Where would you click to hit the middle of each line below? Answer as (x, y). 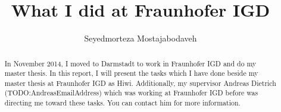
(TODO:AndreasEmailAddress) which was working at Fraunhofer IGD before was (131, 93)
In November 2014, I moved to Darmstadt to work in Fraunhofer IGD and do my (130, 63)
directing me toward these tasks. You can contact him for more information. (122, 103)
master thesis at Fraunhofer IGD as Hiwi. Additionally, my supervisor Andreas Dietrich (140, 83)
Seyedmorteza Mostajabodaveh (140, 38)
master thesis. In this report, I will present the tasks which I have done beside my (131, 73)
